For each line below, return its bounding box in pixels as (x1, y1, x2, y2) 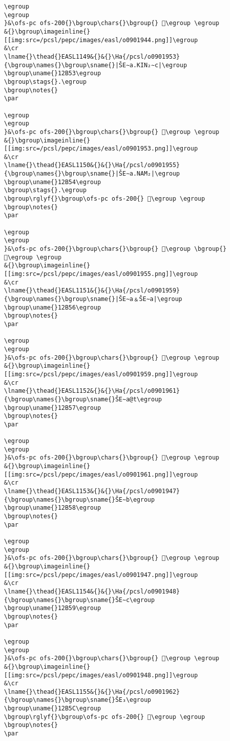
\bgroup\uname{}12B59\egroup (4, 605, 101, 612)
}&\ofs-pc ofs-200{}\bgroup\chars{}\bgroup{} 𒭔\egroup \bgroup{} (4, 245, 226, 253)
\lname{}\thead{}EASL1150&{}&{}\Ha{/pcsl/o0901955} (4, 162, 180, 169)
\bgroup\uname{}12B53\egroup (4, 70, 101, 77)
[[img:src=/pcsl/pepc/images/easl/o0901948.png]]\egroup (4, 671, 198, 679)
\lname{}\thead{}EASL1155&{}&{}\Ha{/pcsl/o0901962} (4, 688, 180, 695)
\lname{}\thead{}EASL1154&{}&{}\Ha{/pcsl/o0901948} (4, 587, 180, 595)
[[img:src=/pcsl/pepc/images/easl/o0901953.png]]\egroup (4, 145, 198, 153)
